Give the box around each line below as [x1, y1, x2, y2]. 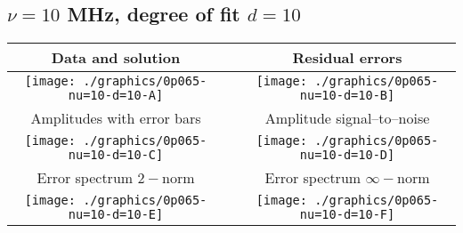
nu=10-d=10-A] [68, 88, 164, 103]
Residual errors [292, 47, 402, 68]
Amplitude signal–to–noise [264, 108, 430, 129]
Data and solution [51, 47, 181, 68]
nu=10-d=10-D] [299, 148, 395, 163]
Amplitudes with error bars [30, 108, 201, 129]
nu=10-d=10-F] [299, 207, 395, 222]
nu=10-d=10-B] [299, 88, 395, 103]
